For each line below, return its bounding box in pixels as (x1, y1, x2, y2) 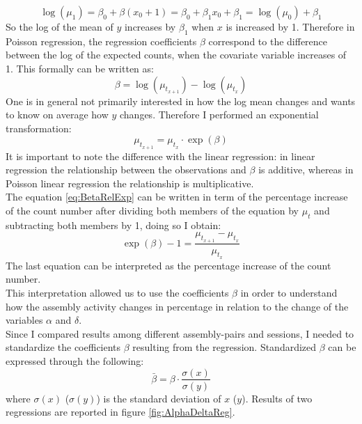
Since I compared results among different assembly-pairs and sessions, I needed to (6, 326, 354, 340)
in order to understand (240, 285, 338, 299)
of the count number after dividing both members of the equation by (6, 203, 299, 217)
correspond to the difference (208, 33, 328, 48)
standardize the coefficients (6, 340, 121, 354)
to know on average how (6, 107, 109, 122)
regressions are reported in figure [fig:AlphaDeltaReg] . (6, 405, 235, 419)
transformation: (6, 120, 72, 135)
